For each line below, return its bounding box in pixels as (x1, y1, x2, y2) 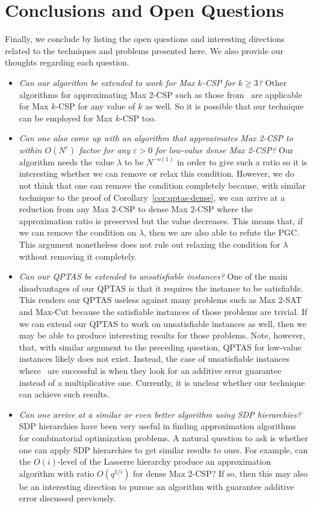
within (19, 143, 42, 156)
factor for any (79, 143, 130, 156)
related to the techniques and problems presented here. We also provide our (5, 44, 284, 57)
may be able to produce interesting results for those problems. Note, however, (19, 329, 306, 341)
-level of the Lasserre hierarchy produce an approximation (57, 455, 271, 468)
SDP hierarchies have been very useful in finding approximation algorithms (19, 420, 296, 432)
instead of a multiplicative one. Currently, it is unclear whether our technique (19, 376, 305, 388)
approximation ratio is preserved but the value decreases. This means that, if (19, 214, 303, 227)
